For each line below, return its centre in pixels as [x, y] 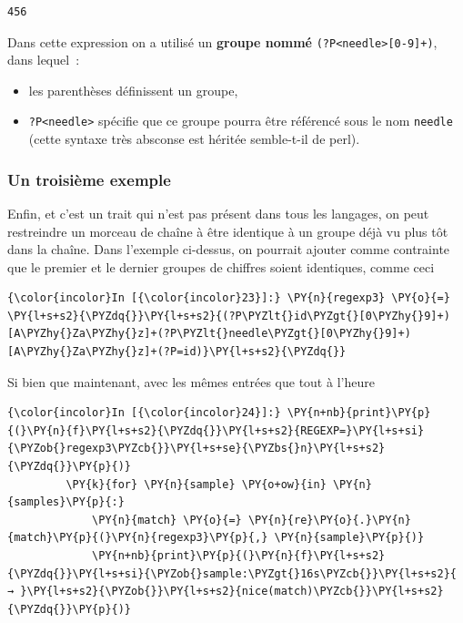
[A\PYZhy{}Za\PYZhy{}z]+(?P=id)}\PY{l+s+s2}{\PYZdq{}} [177, 352]
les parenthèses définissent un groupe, [133, 90]
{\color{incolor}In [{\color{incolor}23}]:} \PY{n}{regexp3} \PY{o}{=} [229, 298]
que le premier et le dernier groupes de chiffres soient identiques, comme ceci [221, 266]
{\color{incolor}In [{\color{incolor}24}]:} [144, 413]
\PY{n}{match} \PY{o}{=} [167, 520]
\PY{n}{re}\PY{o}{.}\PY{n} [329, 520]
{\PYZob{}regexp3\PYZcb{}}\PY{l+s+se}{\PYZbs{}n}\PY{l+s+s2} [196, 449]
